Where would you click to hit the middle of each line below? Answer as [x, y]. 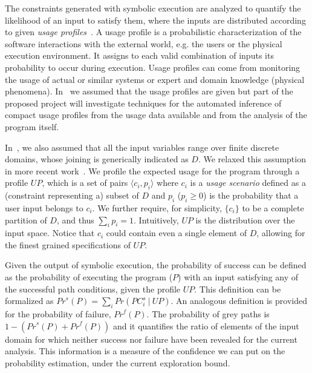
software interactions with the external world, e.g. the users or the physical [144, 43]
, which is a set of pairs [85, 183]
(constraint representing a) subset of [72, 195]
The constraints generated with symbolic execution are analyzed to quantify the [153, 8]
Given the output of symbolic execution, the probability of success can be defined [156, 265]
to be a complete [273, 207]
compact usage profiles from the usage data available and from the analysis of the [156, 115]
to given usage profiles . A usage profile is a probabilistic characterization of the [153, 32]
